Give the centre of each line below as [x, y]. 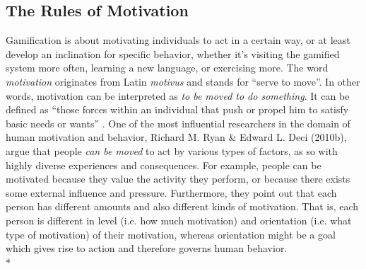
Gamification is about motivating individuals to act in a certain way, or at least [178, 40]
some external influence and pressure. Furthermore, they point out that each [171, 192]
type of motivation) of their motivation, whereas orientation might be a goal [171, 234]
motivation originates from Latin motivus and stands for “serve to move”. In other [183, 81]
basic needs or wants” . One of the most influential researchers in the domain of [178, 123]
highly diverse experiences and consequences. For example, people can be [164, 165]
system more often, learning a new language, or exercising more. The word [167, 68]
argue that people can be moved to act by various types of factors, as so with [172, 150]
